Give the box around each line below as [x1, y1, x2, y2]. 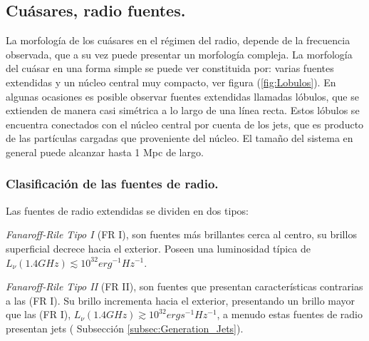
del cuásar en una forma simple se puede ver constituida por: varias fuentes [6, 61, 334, 76]
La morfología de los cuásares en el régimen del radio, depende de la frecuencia [6, 33, 350, 48]
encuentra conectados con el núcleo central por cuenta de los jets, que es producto [6, 116, 364, 131]
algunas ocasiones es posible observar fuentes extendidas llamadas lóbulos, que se [6, 88, 359, 103]
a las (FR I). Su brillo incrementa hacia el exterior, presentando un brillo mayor [6, 292, 355, 307]
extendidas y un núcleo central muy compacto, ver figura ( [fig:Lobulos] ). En [6, 74, 336, 89]
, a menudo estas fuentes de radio [217, 307, 363, 322]
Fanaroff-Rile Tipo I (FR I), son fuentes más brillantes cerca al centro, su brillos [6, 227, 357, 242]
